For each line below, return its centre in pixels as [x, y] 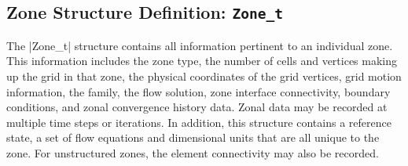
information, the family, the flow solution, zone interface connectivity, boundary [198, 91]
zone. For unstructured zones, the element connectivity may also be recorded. [193, 152]
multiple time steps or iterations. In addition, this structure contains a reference [199, 122]
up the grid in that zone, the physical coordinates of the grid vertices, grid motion [204, 76]
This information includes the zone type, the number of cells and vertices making [202, 61]
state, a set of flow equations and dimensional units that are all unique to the [193, 137]
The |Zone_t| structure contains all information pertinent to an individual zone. [200, 45]
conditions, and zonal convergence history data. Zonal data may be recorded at [197, 107]
